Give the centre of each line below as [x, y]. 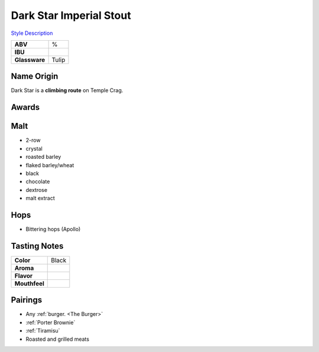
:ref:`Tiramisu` [43, 331]
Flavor [24, 276]
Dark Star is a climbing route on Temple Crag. [67, 90]
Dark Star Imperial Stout [71, 15]
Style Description [32, 33]
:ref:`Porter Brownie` [51, 322]
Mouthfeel [29, 283]
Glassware [30, 60]
